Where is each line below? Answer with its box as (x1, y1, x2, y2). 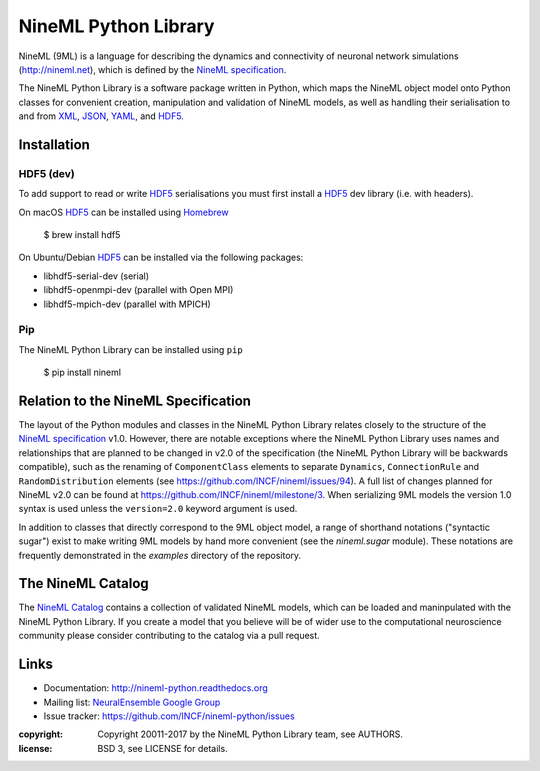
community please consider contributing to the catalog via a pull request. (18, 630, 320, 642)
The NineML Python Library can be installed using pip (18, 343, 244, 355)
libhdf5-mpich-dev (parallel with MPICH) (43, 298, 212, 310)
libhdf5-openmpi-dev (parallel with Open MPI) (43, 284, 234, 296)
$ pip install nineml (43, 366, 122, 379)
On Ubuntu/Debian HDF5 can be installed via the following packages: (18, 251, 304, 264)
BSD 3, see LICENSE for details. (97, 742, 229, 754)
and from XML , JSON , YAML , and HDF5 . (18, 110, 184, 122)
